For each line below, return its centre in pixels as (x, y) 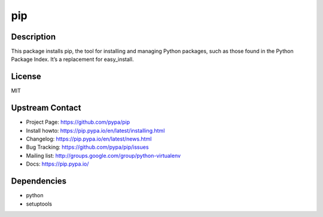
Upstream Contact (46, 108)
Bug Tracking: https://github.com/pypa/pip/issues (87, 147)
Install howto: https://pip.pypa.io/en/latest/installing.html (95, 130)
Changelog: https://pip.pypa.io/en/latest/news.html (89, 139)
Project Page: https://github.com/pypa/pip (78, 122)
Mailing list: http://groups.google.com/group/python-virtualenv (103, 155)
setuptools (39, 204)
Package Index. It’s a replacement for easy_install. (72, 59)
